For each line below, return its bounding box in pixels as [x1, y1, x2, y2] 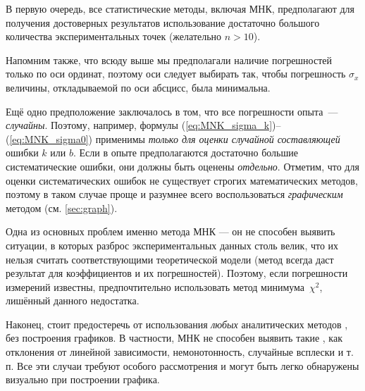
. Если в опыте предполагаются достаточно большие [73, 145, 298, 160]
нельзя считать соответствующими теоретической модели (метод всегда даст [6, 252, 334, 266]
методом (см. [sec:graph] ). [6, 200, 118, 215]
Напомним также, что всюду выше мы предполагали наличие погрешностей [6, 52, 332, 67]
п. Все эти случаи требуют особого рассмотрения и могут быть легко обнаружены [6, 358, 359, 373]
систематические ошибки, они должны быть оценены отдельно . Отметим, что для [6, 159, 359, 173]
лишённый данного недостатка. [6, 293, 140, 308]
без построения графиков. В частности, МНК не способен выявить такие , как [6, 330, 342, 345]
